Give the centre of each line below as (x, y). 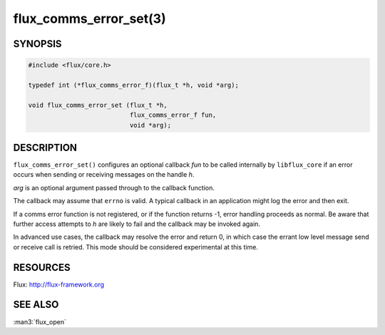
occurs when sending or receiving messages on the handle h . (104, 175)
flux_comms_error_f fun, (173, 115)
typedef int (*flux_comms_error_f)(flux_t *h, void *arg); (133, 85)
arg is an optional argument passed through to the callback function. (114, 187)
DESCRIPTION (45, 147)
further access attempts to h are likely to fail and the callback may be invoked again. (137, 224)
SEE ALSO (36, 305)
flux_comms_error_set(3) (90, 19)
